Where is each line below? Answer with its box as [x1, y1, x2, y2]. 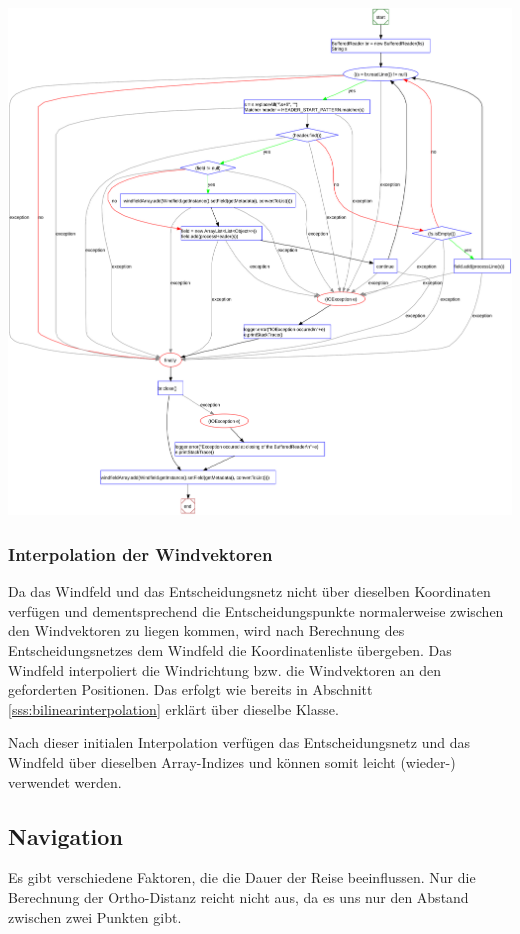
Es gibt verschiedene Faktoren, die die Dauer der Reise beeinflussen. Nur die [8, 867, 476, 888]
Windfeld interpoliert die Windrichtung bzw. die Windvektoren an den [8, 659, 442, 680]
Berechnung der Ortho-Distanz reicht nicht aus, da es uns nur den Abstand [8, 887, 469, 908]
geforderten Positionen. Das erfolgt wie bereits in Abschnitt [8, 679, 373, 700]
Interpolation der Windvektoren [8, 541, 273, 566]
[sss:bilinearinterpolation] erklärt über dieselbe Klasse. [8, 698, 339, 719]
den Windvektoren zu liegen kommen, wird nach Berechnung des [8, 620, 405, 641]
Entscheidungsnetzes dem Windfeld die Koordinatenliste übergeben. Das [8, 640, 452, 661]
